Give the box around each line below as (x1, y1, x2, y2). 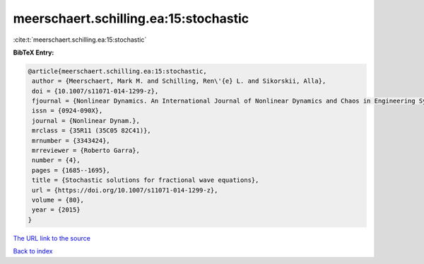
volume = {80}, (32, 196, 85, 204)
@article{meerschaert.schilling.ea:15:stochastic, (28, 67, 208, 75)
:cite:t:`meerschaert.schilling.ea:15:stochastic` (13, 35, 147, 44)
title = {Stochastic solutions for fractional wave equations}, (32, 176, 259, 184)
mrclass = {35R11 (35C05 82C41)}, (32, 127, 151, 134)
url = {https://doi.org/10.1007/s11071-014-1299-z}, (32, 186, 218, 194)
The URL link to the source (13, 234, 91, 242)
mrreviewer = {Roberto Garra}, (32, 147, 141, 155)
